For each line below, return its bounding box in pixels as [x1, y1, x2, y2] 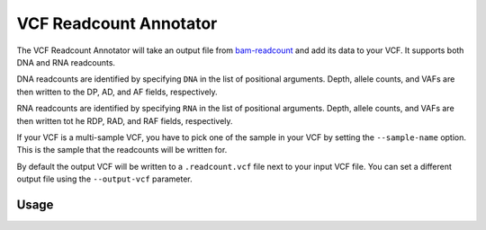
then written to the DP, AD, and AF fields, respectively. [16, 86, 218, 97]
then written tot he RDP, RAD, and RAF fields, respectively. [16, 115, 233, 126]
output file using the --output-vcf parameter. [16, 173, 193, 184]
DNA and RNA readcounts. [16, 57, 116, 67]
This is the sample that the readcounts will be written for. [16, 145, 228, 155]
